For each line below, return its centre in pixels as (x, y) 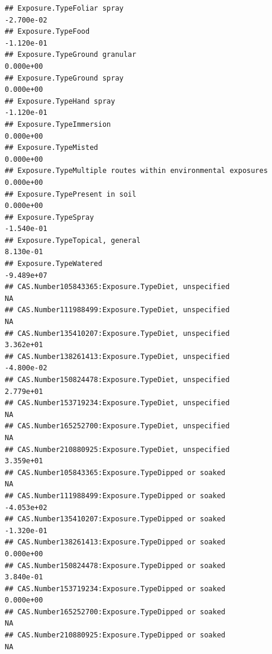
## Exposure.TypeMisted (52, 148)
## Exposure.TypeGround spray (64, 78)
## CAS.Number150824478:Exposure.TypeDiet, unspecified (117, 380)
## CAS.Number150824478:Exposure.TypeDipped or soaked (115, 565)
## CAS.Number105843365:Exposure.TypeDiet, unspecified (117, 287)
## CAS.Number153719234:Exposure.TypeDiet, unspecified (117, 403)
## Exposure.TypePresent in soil (71, 194)
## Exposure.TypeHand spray (60, 101)
